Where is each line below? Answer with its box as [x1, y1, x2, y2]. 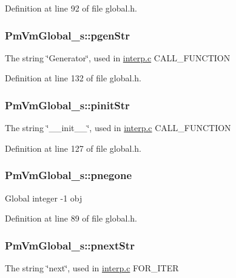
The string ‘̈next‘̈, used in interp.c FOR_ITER [5, 262, 179, 274]
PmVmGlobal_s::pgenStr [5, 27, 130, 42]
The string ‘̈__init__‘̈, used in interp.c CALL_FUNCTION [5, 121, 231, 134]
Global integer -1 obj [5, 191, 83, 204]
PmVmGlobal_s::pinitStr [5, 97, 130, 112]
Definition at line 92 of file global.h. [5, 2, 138, 14]
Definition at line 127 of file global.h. [5, 141, 142, 154]
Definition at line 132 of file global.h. [5, 72, 142, 84]
